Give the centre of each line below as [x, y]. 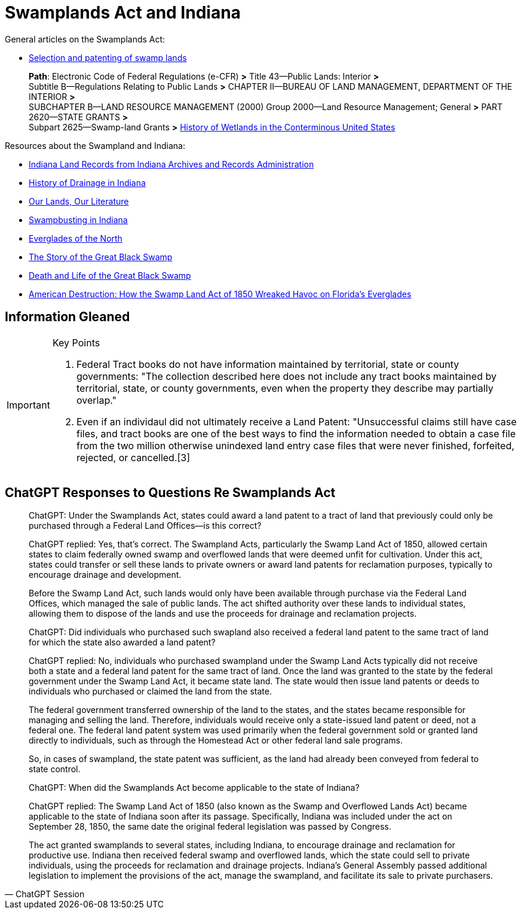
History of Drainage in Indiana [87, 182]
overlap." [96, 400]
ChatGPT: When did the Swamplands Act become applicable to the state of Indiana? [194, 788]
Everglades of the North [76, 238]
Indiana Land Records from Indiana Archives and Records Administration [171, 164]
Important [28, 405]
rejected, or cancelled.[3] [133, 457]
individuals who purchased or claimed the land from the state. [150, 691]
